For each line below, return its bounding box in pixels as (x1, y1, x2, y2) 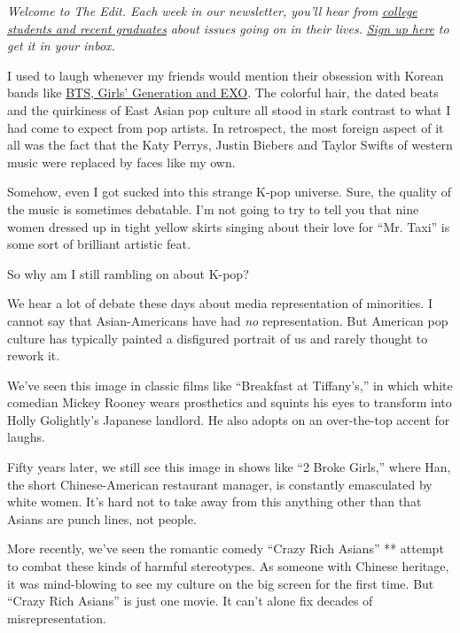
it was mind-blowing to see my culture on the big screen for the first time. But (7, 574, 434, 592)
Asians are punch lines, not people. (7, 509, 197, 528)
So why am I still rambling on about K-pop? (7, 264, 249, 282)
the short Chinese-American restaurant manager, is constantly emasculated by (7, 475, 433, 493)
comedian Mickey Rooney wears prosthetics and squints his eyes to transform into (7, 393, 452, 412)
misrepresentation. (7, 608, 106, 627)
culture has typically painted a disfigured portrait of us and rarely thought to (7, 328, 428, 347)
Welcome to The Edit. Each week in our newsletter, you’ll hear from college (7, 2, 417, 19)
